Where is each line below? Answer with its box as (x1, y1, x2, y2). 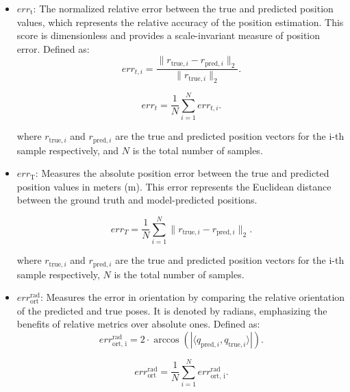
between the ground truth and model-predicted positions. (16, 193, 258, 207)
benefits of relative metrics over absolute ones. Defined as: (16, 317, 260, 331)
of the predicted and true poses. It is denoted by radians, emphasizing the (16, 303, 327, 317)
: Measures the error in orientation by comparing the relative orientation (40, 290, 345, 304)
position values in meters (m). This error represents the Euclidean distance (16, 179, 332, 193)
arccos (153, 334, 179, 345)
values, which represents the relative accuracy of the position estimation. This (16, 14, 344, 29)
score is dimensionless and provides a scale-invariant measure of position (16, 28, 320, 42)
